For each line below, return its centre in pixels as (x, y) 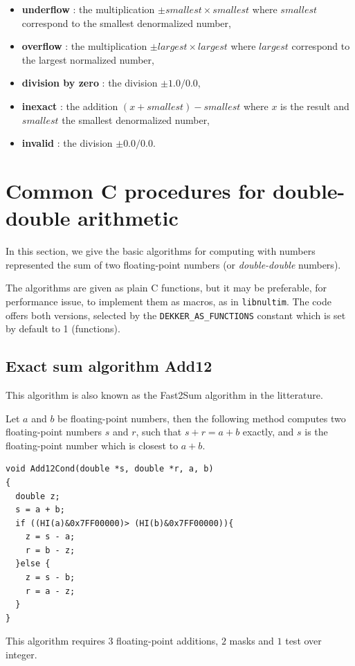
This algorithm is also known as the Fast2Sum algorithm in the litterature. (164, 394)
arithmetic (128, 218)
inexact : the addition (70, 106)
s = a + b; (40, 510)
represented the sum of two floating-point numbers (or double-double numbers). (173, 264)
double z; (38, 496)
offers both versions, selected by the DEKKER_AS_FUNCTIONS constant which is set (176, 315)
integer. (21, 655)
